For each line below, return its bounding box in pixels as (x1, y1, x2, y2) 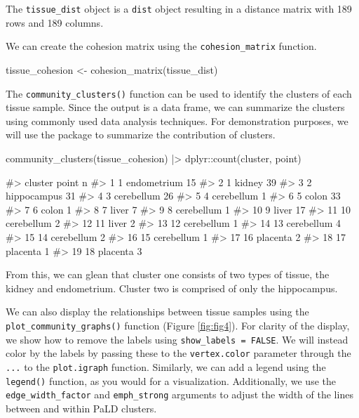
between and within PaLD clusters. (6, 400, 157, 415)
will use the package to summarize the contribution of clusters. (6, 127, 276, 142)
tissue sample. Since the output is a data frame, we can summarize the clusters (6, 100, 345, 115)
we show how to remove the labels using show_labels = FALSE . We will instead (6, 332, 348, 346)
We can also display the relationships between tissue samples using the (6, 304, 309, 319)
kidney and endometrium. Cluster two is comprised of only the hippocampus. (6, 280, 338, 295)
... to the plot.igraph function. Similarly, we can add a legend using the (6, 359, 326, 374)
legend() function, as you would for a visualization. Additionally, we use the (6, 373, 336, 388)
